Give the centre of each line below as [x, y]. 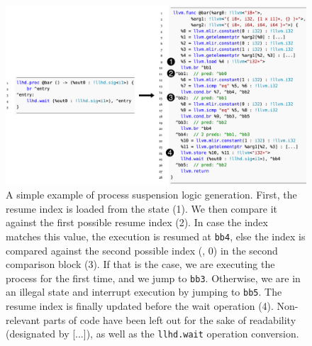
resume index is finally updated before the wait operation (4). [140, 306]
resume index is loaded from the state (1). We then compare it [141, 208]
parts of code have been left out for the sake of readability [169, 319]
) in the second [245, 250]
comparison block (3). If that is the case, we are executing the [140, 264]
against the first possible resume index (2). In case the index [137, 222]
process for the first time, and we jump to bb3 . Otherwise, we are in [153, 278]
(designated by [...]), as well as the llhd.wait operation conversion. [152, 334]
